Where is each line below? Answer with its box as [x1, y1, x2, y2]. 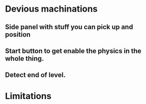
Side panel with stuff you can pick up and [5, 23, 133, 31]
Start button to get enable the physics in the [5, 47, 142, 55]
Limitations [5, 90, 52, 102]
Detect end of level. [5, 71, 66, 79]
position [5, 30, 31, 38]
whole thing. [5, 54, 44, 63]
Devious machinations [5, 3, 98, 15]
